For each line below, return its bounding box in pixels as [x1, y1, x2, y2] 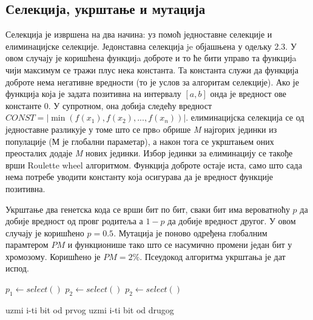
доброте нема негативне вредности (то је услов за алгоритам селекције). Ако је [5, 75, 299, 88]
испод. [5, 262, 29, 275]
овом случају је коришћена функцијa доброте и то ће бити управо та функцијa [5, 52, 297, 64]
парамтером [5, 238, 49, 251]
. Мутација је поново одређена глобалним [113, 226, 268, 239]
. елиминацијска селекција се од [186, 111, 305, 124]
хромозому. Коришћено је [5, 250, 101, 262]
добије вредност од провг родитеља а [5, 215, 143, 227]
